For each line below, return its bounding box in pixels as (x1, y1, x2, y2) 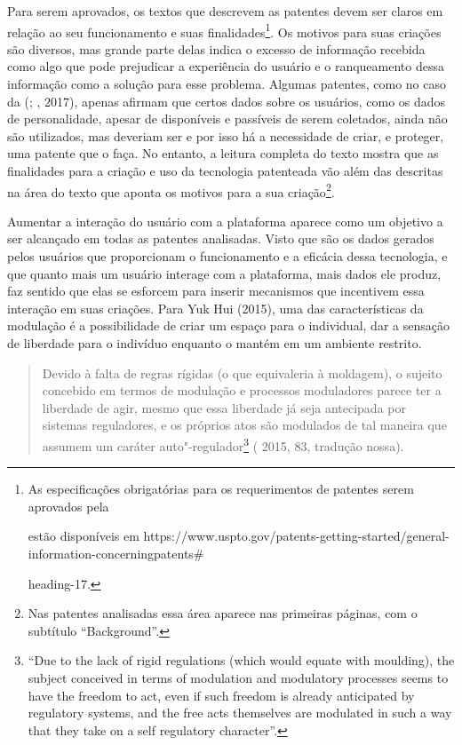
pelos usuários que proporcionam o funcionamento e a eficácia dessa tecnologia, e (7, 247, 448, 266)
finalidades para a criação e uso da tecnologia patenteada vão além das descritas (7, 162, 443, 179)
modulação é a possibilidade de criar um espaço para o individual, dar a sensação (7, 316, 450, 335)
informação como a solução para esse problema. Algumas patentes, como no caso (7, 75, 447, 93)
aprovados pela (28, 496, 109, 515)
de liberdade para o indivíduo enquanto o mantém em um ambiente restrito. (7, 334, 422, 352)
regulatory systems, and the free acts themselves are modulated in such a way (28, 703, 452, 722)
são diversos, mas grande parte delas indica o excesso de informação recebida (7, 39, 426, 58)
